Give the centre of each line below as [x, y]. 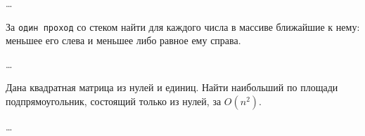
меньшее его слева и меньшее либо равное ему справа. [123, 40]
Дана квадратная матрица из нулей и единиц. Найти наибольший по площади [172, 87]
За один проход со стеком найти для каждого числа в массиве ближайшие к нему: [183, 26]
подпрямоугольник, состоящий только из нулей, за [114, 101]
